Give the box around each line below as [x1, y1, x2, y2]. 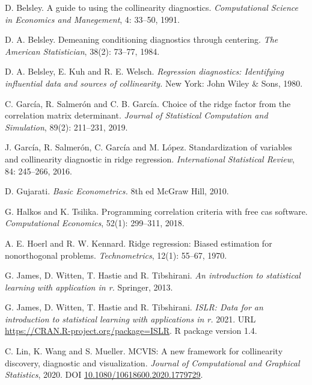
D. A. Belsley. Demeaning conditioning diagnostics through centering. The [5, 33, 278, 46]
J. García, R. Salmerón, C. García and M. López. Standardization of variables [5, 141, 292, 153]
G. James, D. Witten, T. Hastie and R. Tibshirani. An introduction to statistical [5, 269, 301, 282]
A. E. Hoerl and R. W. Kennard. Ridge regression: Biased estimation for [5, 236, 272, 249]
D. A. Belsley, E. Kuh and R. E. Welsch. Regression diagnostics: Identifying [5, 65, 284, 78]
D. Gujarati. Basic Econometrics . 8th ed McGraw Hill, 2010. [5, 185, 229, 197]
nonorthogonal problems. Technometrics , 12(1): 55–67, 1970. [5, 248, 227, 261]
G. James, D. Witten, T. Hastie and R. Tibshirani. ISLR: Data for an [5, 301, 263, 313]
